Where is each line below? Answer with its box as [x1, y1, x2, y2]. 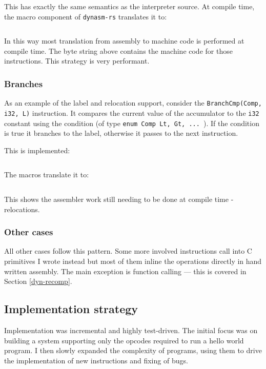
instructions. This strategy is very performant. [4, 55, 150, 66]
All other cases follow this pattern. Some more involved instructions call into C [4, 245, 252, 256]
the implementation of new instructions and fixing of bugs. [4, 355, 188, 365]
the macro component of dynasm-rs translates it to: [4, 11, 167, 22]
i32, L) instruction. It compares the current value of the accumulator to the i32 [4, 107, 259, 118]
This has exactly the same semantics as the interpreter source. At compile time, [4, 1, 255, 11]
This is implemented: [4, 145, 70, 155]
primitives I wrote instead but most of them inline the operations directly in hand [4, 256, 262, 266]
